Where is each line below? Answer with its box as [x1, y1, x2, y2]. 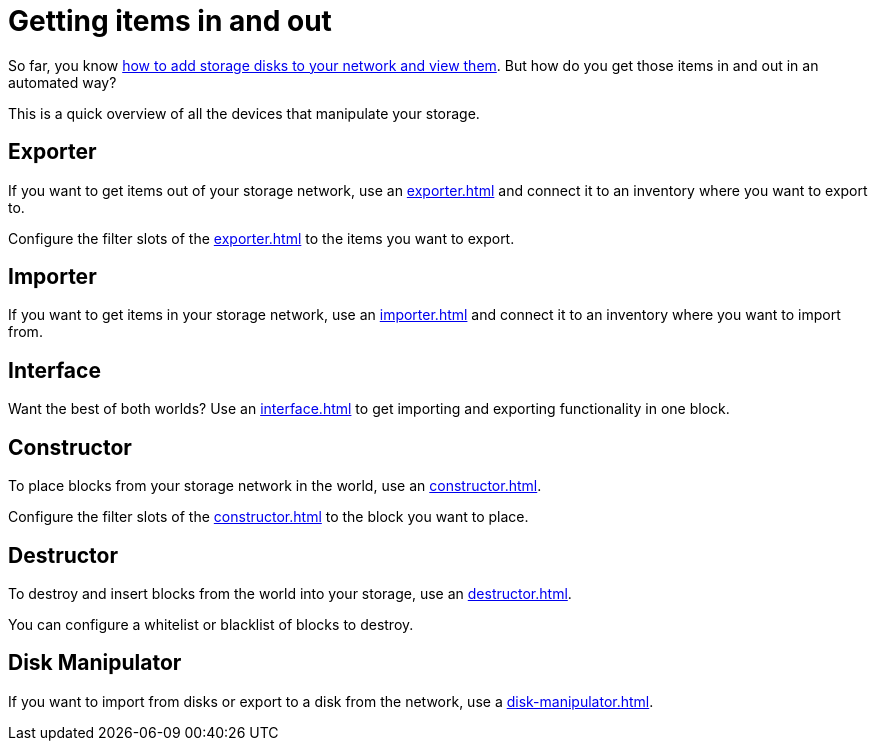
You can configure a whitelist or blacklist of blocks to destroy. [8, 615, 414, 633]
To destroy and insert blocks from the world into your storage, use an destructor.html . [8, 584, 572, 602]
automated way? [8, 73, 117, 91]
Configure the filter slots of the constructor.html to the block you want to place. [8, 508, 529, 526]
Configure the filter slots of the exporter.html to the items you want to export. [8, 229, 515, 247]
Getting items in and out [8, 4, 332, 38]
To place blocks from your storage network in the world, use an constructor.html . [8, 477, 542, 495]
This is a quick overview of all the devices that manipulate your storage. [8, 104, 480, 122]
